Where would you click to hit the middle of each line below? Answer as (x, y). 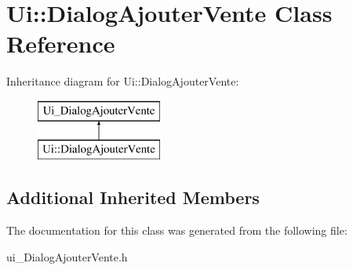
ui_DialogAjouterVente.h (67, 256)
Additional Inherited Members (133, 197)
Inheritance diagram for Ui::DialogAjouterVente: (123, 81)
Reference (61, 44)
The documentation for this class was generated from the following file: (177, 230)
